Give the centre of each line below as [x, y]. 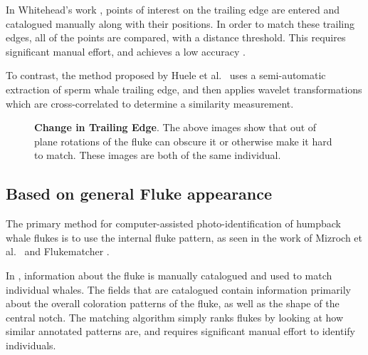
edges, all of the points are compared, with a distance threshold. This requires [176, 37]
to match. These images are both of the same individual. [158, 155]
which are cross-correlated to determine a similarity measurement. [150, 103]
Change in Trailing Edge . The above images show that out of [175, 127]
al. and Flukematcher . [58, 251]
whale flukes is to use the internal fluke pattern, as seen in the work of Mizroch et [184, 237]
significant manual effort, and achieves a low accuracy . [126, 51]
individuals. [31, 345]
